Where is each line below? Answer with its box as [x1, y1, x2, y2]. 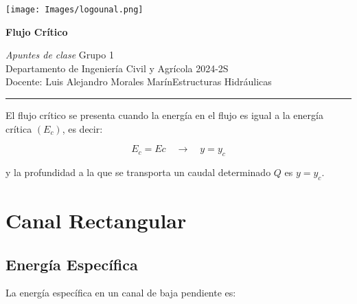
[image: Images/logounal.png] [5, 5, 143, 14]
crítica [5, 121, 32, 135]
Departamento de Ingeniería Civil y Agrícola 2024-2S [5, 61, 229, 75]
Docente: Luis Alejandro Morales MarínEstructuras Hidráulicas [5, 74, 272, 89]
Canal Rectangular [5, 206, 187, 234]
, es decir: [62, 121, 103, 135]
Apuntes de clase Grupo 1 [5, 47, 114, 62]
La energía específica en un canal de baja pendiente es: [5, 285, 236, 300]
